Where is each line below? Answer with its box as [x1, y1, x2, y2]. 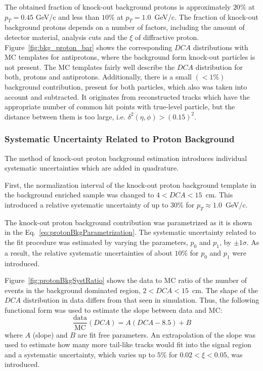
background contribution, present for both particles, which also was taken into [5, 81, 247, 92]
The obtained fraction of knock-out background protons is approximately [5, 2, 231, 12]
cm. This [205, 189, 233, 200]
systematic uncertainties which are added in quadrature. [5, 162, 179, 173]
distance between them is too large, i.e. [5, 111, 125, 121]
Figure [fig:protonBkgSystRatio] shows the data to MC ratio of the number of [5, 275, 247, 285]
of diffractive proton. [135, 31, 199, 42]
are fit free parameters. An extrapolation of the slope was [77, 329, 256, 340]
